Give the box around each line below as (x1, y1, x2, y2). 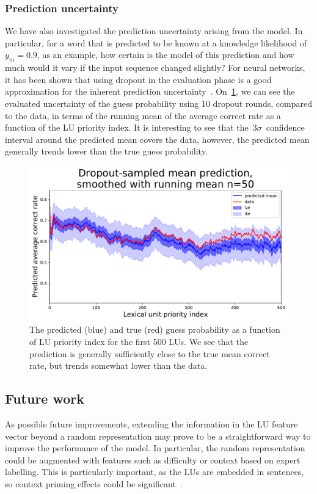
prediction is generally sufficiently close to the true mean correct (29, 347, 270, 360)
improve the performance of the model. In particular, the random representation (5, 441, 305, 454)
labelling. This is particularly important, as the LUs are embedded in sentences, (5, 465, 304, 478)
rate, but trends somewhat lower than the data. (29, 359, 208, 372)
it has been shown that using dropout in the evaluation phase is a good (5, 73, 272, 85)
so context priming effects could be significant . (5, 477, 183, 490)
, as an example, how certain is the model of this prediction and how (37, 48, 294, 61)
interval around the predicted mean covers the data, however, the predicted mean (5, 133, 310, 145)
